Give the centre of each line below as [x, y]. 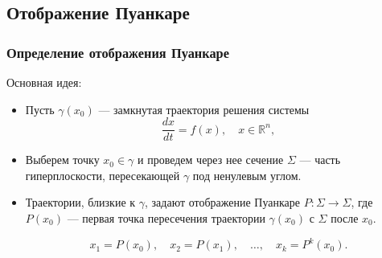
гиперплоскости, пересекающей [103, 175]
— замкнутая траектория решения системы [204, 109]
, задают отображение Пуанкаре [223, 202]
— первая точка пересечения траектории [166, 218]
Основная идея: [44, 82]
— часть [320, 160]
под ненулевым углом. [247, 175]
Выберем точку [62, 160]
